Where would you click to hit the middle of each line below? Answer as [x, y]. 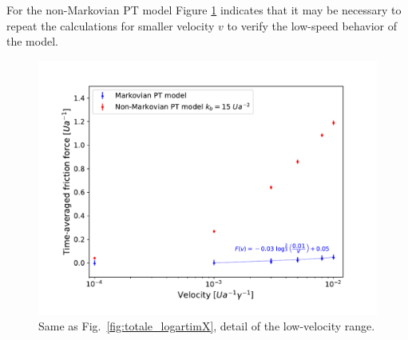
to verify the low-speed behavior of [312, 25]
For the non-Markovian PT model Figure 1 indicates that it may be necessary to [204, 10]
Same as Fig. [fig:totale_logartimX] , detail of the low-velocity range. [207, 326]
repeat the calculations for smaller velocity [111, 25]
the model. [32, 41]
